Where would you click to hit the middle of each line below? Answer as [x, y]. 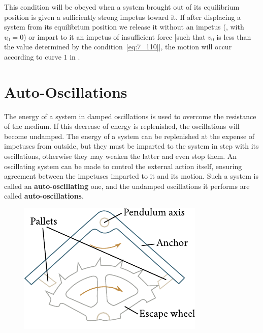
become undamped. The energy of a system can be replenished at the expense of [129, 136]
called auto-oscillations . [44, 196]
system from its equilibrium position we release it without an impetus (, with [124, 27]
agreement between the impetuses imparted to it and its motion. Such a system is [131, 176]
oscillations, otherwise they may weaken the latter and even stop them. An [121, 156]
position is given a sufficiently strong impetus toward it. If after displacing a [123, 17]
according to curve [33, 56]
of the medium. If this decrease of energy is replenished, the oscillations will [122, 126]
